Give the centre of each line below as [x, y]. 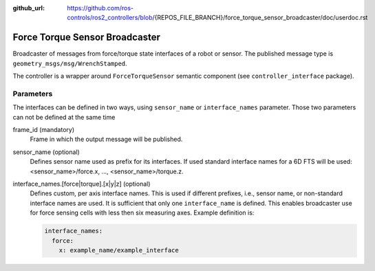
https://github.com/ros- [100, 8]
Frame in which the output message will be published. [106, 139]
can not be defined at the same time [64, 117]
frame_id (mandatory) [44, 130]
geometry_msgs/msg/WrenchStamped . [70, 63]
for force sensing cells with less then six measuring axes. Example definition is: [142, 213]
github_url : [29, 8]
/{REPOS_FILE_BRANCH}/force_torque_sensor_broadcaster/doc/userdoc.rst [260, 18]
